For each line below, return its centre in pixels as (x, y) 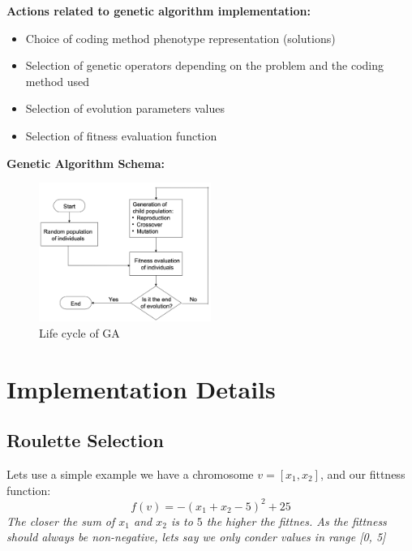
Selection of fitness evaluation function (121, 135)
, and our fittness (363, 474)
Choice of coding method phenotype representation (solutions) (180, 38)
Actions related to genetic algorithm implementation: (159, 11)
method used (58, 81)
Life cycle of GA (79, 332)
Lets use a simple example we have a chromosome (130, 474)
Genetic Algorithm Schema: (86, 163)
